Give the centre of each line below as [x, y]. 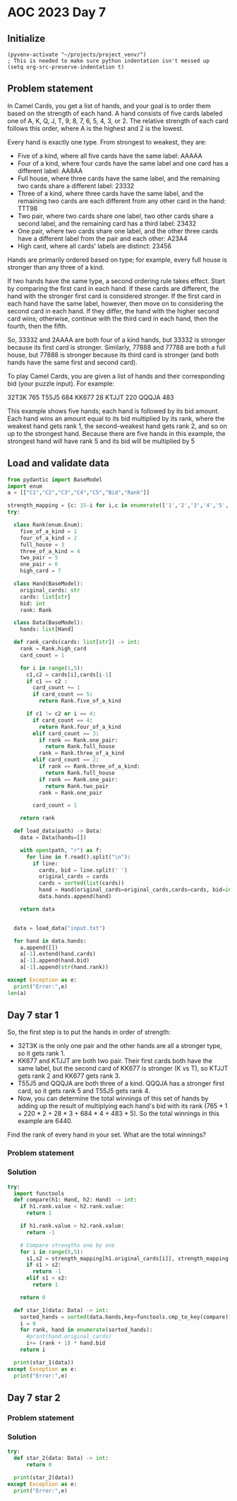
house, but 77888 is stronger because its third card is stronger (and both [113, 355]
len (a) [17, 993]
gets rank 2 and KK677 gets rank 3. [69, 1076]
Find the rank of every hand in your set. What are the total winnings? [107, 1135]
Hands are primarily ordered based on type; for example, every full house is [117, 260]
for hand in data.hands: [50, 941]
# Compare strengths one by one [67, 1245]
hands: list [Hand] [47, 629]
